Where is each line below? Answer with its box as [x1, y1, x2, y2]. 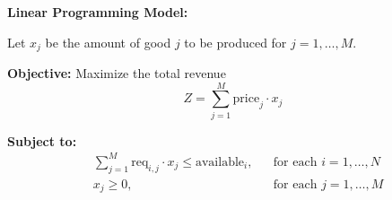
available [195, 155, 245, 169]
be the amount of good [45, 32, 171, 51]
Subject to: [7, 131, 77, 150]
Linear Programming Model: [7, 3, 188, 21]
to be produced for [184, 32, 287, 51]
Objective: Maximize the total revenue [7, 64, 226, 83]
